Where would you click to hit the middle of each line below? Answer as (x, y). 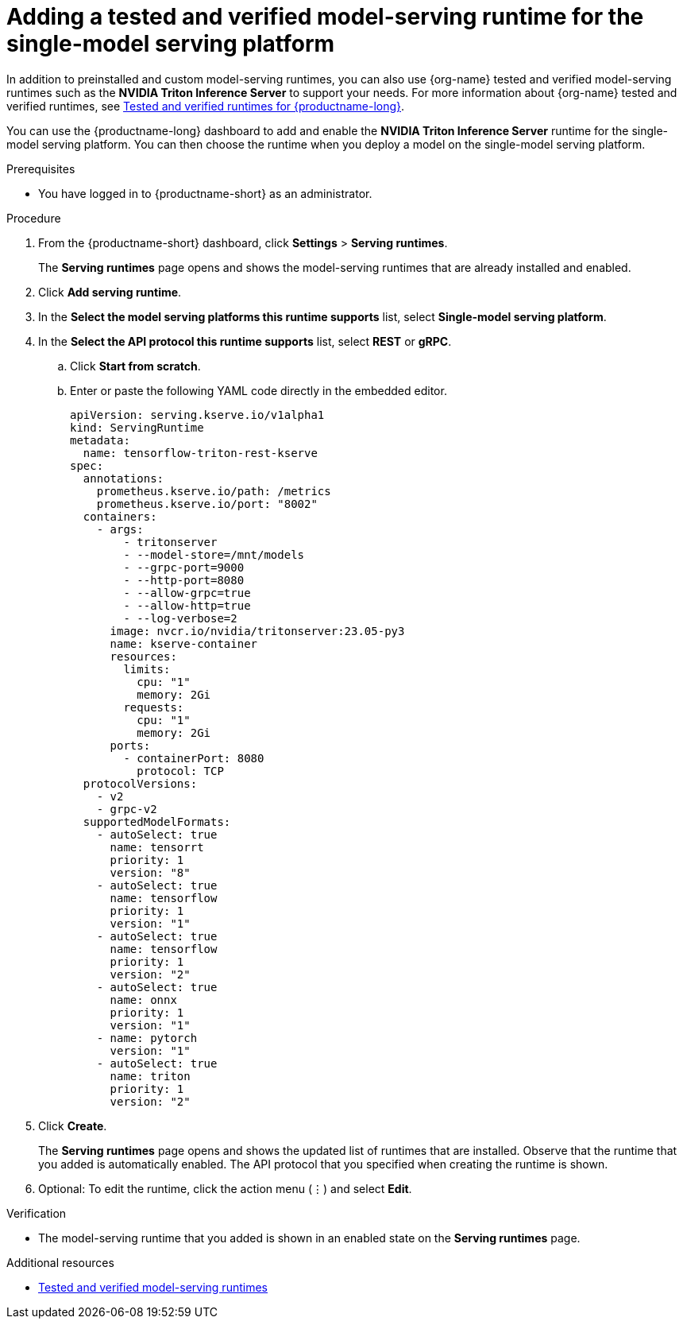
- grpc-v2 (127, 809)
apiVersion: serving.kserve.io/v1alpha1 (197, 415)
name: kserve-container (184, 643)
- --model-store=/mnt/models (214, 554)
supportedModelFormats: (157, 821)
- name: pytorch (147, 1038)
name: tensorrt (157, 847)
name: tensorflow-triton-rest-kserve (200, 453)
